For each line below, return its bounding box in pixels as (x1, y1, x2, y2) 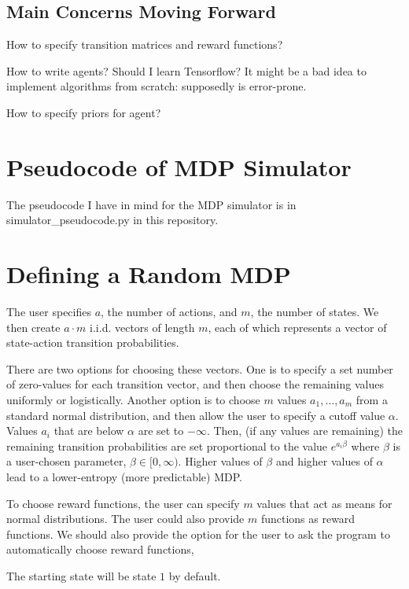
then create (6, 318, 61, 335)
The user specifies (6, 304, 91, 320)
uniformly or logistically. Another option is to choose (6, 391, 260, 407)
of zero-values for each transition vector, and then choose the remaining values (6, 376, 384, 392)
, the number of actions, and (101, 304, 238, 320)
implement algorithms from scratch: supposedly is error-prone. (6, 78, 307, 94)
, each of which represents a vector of (208, 318, 387, 335)
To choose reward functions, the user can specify (6, 495, 240, 511)
